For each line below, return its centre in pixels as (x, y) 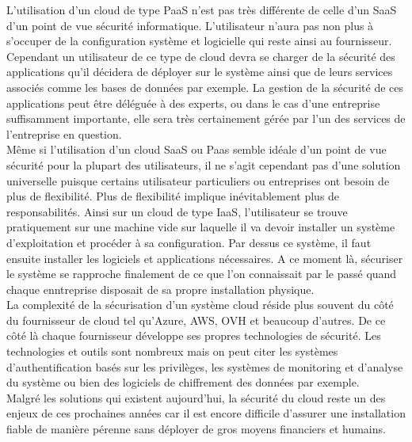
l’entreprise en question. (64, 133)
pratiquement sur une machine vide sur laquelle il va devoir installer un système (201, 227)
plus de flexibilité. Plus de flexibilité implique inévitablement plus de (173, 196)
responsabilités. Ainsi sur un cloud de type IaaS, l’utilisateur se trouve (177, 211)
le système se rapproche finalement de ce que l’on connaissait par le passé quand (202, 274)
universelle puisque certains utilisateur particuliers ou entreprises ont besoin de (198, 180)
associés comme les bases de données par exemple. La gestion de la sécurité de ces (205, 87)
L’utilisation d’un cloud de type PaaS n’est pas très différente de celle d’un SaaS (202, 10)
